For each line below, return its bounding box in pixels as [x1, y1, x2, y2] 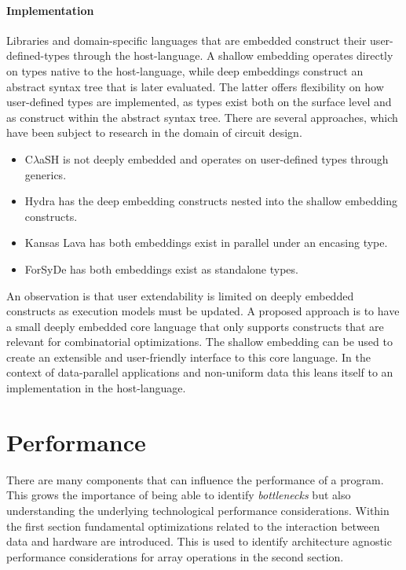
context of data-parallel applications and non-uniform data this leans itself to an [6, 364, 393, 381]
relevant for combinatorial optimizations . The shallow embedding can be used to [6, 333, 393, 350]
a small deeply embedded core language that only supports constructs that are [6, 318, 384, 334]
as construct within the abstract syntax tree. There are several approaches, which [6, 108, 398, 125]
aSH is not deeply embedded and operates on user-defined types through [39, 150, 389, 167]
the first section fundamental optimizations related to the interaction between [6, 517, 380, 534]
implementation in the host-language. [6, 380, 186, 396]
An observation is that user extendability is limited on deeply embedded [6, 287, 354, 303]
